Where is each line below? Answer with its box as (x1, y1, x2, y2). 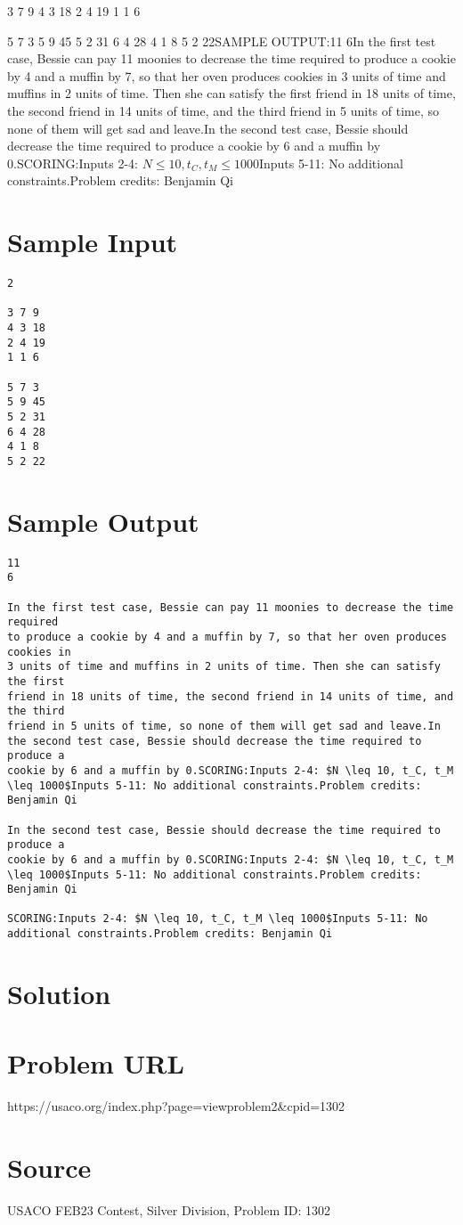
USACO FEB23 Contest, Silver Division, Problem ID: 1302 (7, 1201, 331, 1219)
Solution (7, 975, 111, 1011)
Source (7, 1149, 92, 1186)
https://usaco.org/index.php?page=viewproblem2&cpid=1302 (7, 1097, 345, 1115)
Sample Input (7, 224, 178, 260)
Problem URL (7, 1045, 184, 1082)
